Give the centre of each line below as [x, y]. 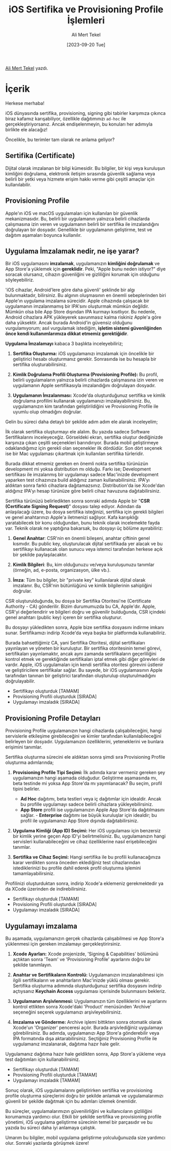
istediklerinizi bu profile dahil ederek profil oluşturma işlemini [77, 868]
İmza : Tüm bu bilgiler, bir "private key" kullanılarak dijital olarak [79, 580]
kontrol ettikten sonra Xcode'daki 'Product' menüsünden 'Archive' [82, 1006]
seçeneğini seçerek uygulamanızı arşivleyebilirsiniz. [67, 1012]
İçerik [18, 89]
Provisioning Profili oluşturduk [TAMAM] [55, 1075]
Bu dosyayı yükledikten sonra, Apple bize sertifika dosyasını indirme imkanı [85, 627]
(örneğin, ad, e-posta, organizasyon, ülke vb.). [62, 570]
